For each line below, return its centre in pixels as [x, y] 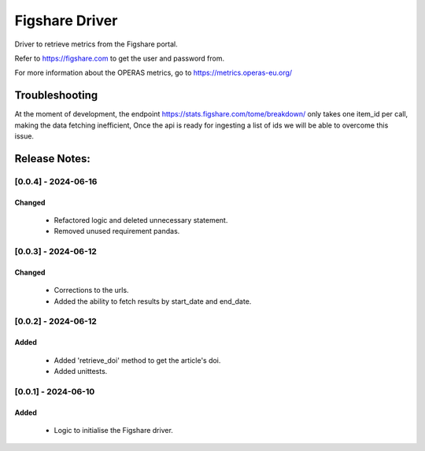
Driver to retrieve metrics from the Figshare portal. [96, 44]
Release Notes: [52, 159]
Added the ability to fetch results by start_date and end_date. [153, 301]
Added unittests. [81, 372]
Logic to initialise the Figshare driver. [113, 431]
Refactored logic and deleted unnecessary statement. [141, 220]
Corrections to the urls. [91, 290]
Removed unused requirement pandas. [117, 231]
